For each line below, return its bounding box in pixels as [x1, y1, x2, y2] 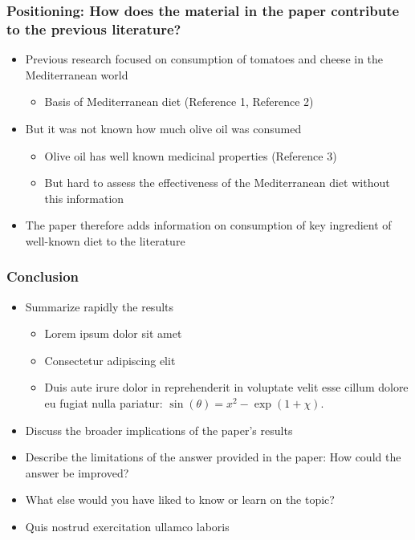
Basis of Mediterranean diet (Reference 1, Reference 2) [44, 93, 314, 110]
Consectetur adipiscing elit [44, 351, 176, 368]
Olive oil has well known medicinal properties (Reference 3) [44, 147, 337, 164]
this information [44, 189, 124, 206]
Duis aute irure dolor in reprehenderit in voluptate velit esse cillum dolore [44, 379, 409, 396]
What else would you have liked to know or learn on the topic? [25, 491, 335, 508]
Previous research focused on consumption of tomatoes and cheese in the [25, 51, 384, 67]
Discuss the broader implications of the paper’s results [25, 421, 293, 438]
